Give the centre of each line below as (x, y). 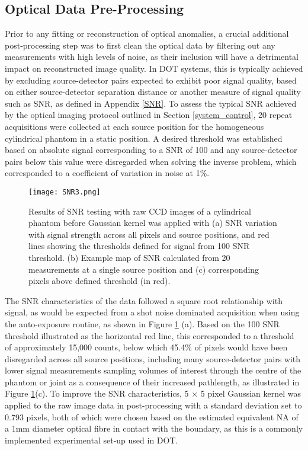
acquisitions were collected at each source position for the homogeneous (134, 126)
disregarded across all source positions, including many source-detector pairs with (153, 358)
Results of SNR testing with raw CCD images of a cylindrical (140, 211)
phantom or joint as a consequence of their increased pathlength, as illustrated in (152, 382)
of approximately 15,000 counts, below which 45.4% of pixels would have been (146, 347)
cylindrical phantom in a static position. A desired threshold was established (144, 138)
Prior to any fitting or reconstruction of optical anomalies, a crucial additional (147, 33)
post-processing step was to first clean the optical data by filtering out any (140, 45)
